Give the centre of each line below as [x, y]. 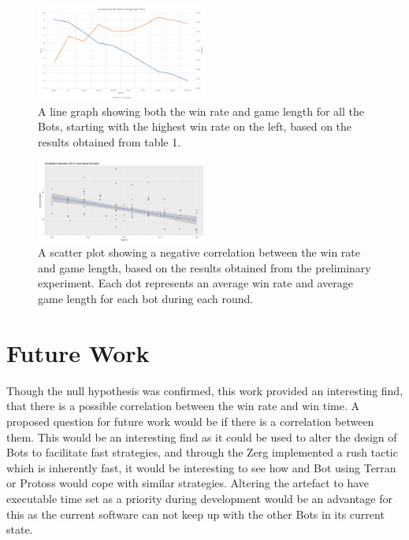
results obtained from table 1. [110, 142]
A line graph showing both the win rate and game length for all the [201, 111]
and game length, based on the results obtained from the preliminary [204, 267]
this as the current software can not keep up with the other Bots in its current [195, 514]
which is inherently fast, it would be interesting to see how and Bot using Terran [201, 467]
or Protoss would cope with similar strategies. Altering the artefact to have [188, 483]
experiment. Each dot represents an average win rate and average [195, 283]
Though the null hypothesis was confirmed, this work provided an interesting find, [205, 390]
